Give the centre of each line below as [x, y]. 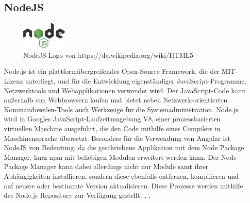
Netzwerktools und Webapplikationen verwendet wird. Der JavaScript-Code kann [125, 90]
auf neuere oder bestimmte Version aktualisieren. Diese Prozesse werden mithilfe [124, 185]
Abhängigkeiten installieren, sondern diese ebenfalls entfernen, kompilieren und [121, 176]
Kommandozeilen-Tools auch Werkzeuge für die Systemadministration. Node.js [121, 109]
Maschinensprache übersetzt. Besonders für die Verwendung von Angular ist [117, 138]
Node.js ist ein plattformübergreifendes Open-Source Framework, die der [112, 71]
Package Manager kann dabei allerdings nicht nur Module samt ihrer [106, 166]
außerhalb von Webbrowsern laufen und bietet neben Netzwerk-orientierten [116, 100]
